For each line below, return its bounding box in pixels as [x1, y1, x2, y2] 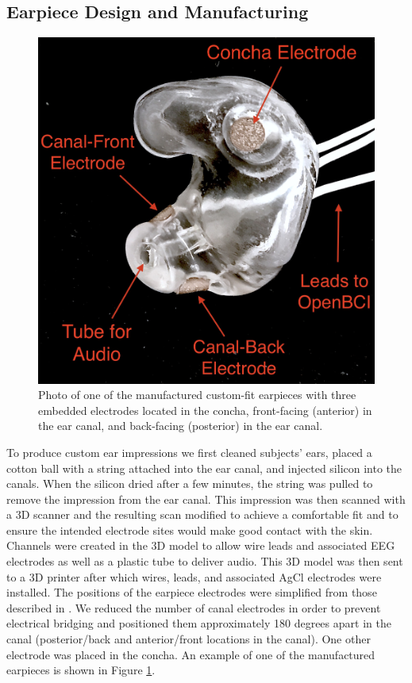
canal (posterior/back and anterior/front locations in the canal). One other [6, 631, 371, 647]
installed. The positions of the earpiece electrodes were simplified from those [6, 584, 377, 601]
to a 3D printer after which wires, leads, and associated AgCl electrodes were [6, 568, 382, 585]
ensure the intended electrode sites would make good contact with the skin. [6, 521, 373, 538]
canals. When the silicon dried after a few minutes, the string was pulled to [6, 475, 373, 492]
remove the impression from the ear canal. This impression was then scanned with [6, 490, 406, 507]
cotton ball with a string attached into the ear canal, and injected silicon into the [6, 459, 402, 476]
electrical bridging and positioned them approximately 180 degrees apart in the [6, 615, 391, 631]
